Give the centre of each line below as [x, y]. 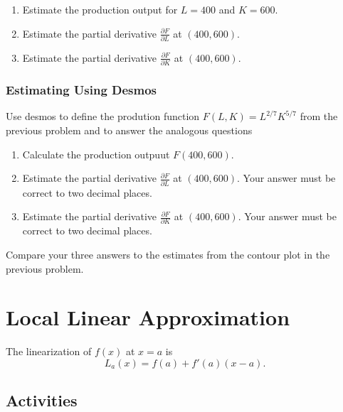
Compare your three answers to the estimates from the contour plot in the [168, 255]
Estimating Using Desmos [81, 90]
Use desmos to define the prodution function [103, 116]
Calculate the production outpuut [96, 154]
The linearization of [49, 351]
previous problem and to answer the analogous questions [129, 130]
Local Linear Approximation [148, 317]
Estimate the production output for [100, 9]
